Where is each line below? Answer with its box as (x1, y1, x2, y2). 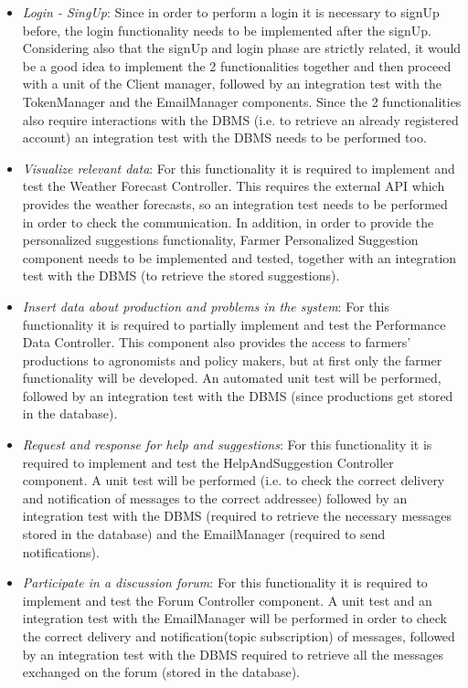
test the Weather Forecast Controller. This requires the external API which (22, 176, 445, 196)
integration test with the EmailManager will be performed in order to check (22, 609, 447, 628)
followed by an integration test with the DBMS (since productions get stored (22, 386, 453, 405)
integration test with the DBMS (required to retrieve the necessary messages (22, 506, 452, 525)
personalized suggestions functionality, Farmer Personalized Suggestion (22, 230, 419, 249)
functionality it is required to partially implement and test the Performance (22, 314, 446, 333)
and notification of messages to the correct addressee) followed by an (22, 488, 408, 507)
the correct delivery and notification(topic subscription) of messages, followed (22, 627, 455, 645)
